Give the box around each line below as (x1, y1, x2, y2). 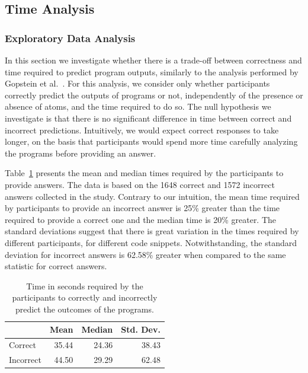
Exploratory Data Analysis (5, 30, 136, 45)
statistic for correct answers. (5, 260, 107, 272)
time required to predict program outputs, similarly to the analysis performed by (5, 65, 299, 78)
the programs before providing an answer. (5, 146, 156, 159)
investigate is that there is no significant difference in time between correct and (5, 111, 292, 124)
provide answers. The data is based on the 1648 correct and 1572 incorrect (5, 178, 275, 190)
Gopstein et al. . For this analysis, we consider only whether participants (5, 77, 270, 90)
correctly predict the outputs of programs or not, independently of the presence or (5, 88, 303, 101)
